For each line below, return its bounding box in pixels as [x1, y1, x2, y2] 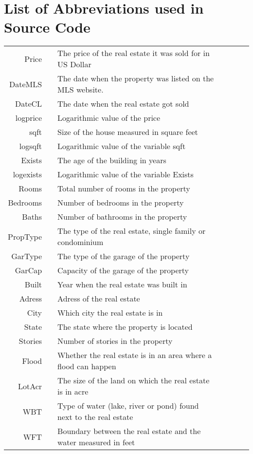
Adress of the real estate [57, 293, 140, 304]
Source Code [4, 17, 90, 37]
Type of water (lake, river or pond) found [57, 400, 199, 412]
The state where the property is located [57, 321, 193, 333]
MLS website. [57, 84, 104, 95]
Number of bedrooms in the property [57, 197, 184, 208]
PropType [8, 230, 42, 242]
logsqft [19, 140, 42, 152]
